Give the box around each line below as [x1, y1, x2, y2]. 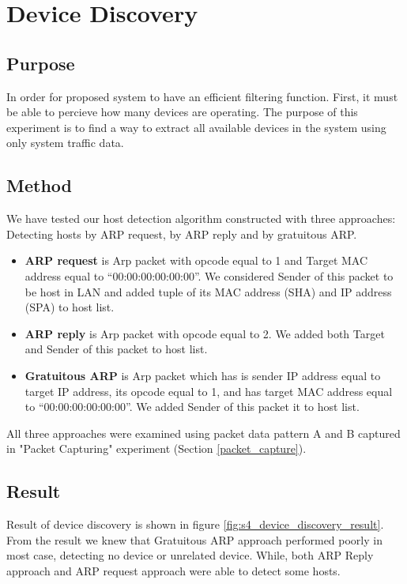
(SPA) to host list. [24, 299, 115, 315]
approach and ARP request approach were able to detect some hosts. [6, 562, 341, 578]
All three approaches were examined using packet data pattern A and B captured [6, 424, 401, 441]
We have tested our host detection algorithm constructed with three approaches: [6, 210, 396, 227]
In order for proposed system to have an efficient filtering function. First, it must [6, 88, 398, 104]
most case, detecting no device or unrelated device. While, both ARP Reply [6, 547, 374, 563]
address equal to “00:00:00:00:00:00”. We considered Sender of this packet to [24, 267, 394, 284]
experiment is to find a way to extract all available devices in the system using [6, 119, 386, 135]
